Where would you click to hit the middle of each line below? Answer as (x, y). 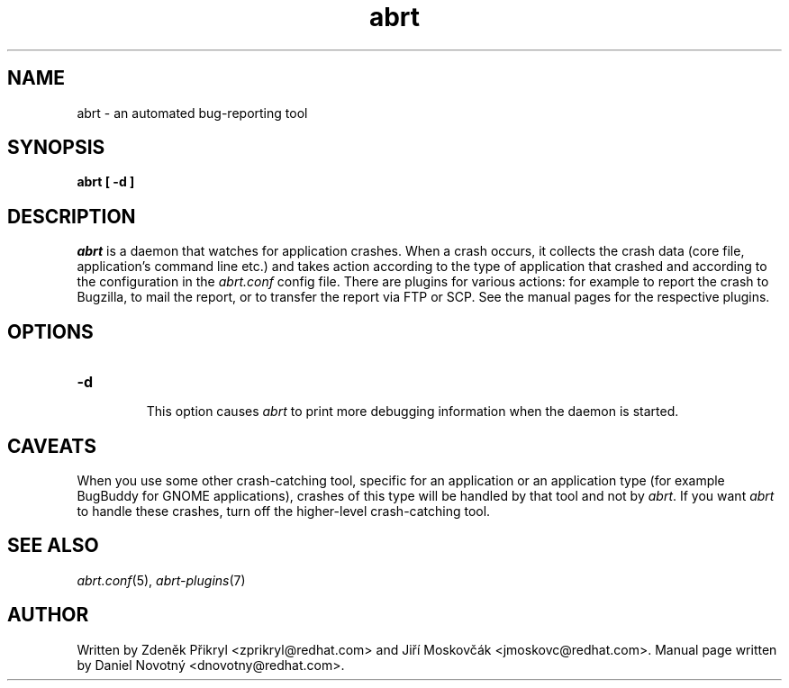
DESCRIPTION (72, 216)
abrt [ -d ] (106, 182)
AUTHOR (48, 615)
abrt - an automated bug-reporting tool (192, 113)
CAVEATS (52, 446)
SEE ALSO (53, 546)
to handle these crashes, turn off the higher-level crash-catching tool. (284, 511)
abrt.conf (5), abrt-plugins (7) (161, 580)
